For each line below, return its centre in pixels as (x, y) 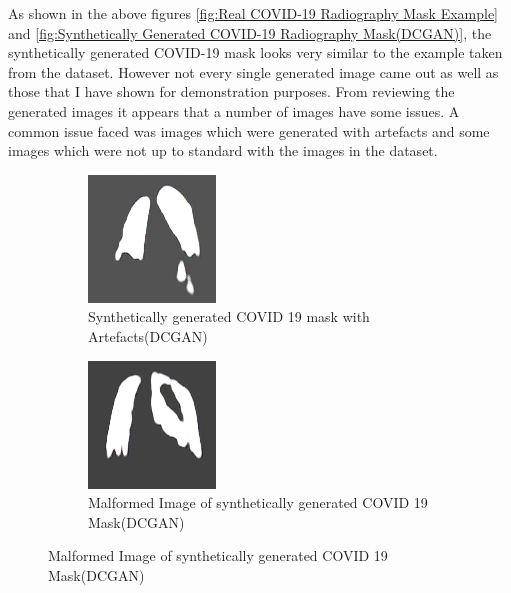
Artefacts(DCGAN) (148, 335)
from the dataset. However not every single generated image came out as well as (253, 71)
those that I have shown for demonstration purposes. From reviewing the (231, 91)
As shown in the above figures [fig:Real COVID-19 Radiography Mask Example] (253, 13)
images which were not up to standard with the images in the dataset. (223, 150)
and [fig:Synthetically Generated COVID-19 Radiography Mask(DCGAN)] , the (250, 32)
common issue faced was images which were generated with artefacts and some (249, 130)
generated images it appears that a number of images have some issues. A (234, 110)
